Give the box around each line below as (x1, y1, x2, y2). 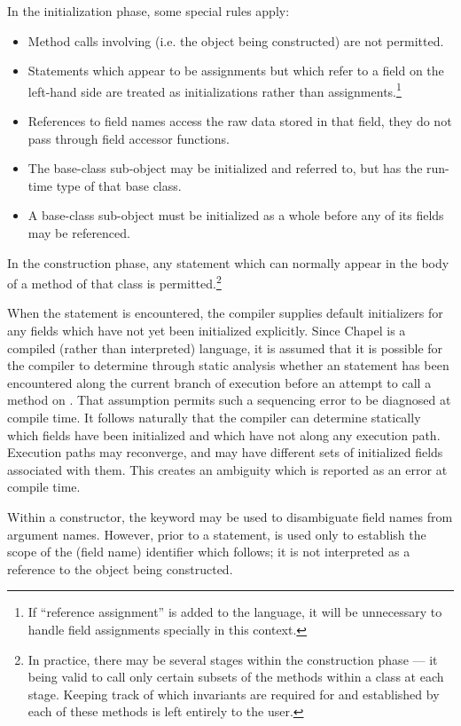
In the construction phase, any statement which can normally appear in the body (7, 253, 449, 272)
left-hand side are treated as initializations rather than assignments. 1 (27, 79, 402, 100)
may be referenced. (27, 224, 130, 241)
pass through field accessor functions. (27, 129, 230, 147)
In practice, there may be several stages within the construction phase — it (27, 650, 438, 668)
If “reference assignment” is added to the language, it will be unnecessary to (27, 603, 442, 621)
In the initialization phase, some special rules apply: (7, 2, 290, 20)
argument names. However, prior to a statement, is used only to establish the (7, 525, 426, 543)
